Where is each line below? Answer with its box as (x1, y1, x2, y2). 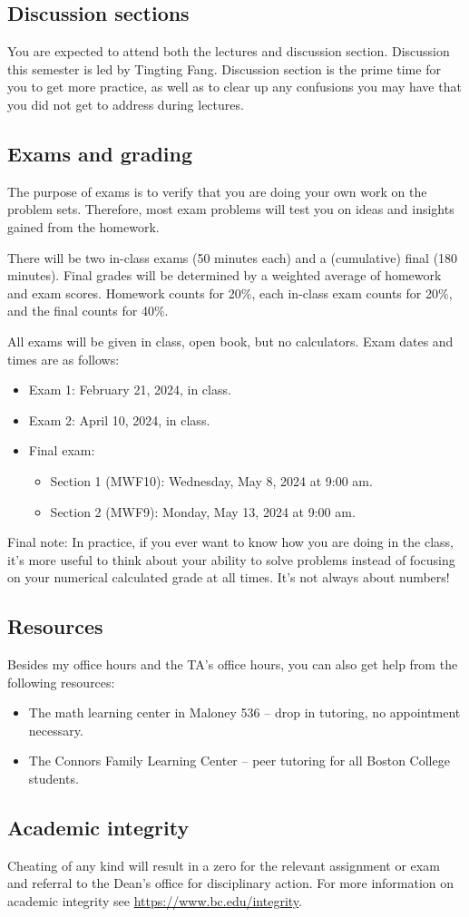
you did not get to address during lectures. (7, 94, 244, 113)
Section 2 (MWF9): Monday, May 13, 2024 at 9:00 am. (50, 502, 356, 521)
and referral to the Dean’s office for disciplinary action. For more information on (7, 873, 454, 893)
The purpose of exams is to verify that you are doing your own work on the (7, 181, 427, 200)
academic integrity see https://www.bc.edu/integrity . (7, 892, 302, 911)
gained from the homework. (7, 217, 160, 236)
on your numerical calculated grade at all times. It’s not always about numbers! (7, 568, 450, 587)
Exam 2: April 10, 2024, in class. (28, 410, 210, 429)
